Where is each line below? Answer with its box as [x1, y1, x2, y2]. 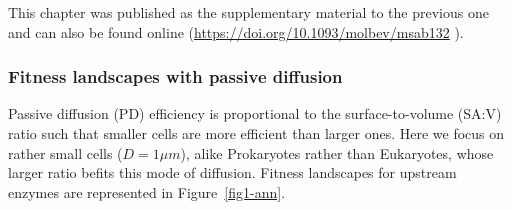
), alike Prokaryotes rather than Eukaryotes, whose [180, 142, 494, 163]
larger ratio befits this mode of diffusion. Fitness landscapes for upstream [8, 162, 457, 183]
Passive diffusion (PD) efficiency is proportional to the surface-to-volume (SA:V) [8, 103, 502, 124]
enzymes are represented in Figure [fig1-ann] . [8, 181, 286, 202]
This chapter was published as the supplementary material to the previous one [8, 2, 489, 22]
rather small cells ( [8, 142, 123, 163]
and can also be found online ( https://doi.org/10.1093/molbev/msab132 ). [8, 21, 464, 42]
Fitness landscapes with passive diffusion [8, 64, 343, 89]
